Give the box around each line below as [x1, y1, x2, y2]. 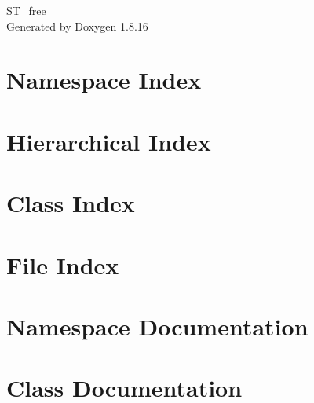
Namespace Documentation [6, 310, 309, 342]
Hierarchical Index [6, 125, 211, 157]
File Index [6, 248, 119, 280]
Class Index [6, 187, 135, 219]
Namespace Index [6, 64, 202, 96]
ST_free [6, 2, 46, 18]
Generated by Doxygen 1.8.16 [6, 17, 148, 34]
